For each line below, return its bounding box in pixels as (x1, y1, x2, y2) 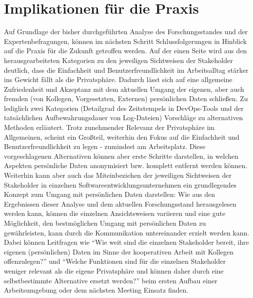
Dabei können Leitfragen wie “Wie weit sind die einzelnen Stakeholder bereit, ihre (4, 237, 249, 247)
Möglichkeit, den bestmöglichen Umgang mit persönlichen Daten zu (4, 218, 206, 228)
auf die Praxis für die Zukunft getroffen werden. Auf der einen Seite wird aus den (4, 45, 247, 56)
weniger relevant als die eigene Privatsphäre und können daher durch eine (4, 265, 224, 276)
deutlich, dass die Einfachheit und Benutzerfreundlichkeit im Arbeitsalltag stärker (4, 64, 249, 75)
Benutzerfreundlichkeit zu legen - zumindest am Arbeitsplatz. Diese (4, 141, 206, 151)
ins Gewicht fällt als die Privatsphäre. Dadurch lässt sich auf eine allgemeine (4, 74, 233, 85)
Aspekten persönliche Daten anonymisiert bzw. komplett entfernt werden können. (4, 160, 248, 170)
